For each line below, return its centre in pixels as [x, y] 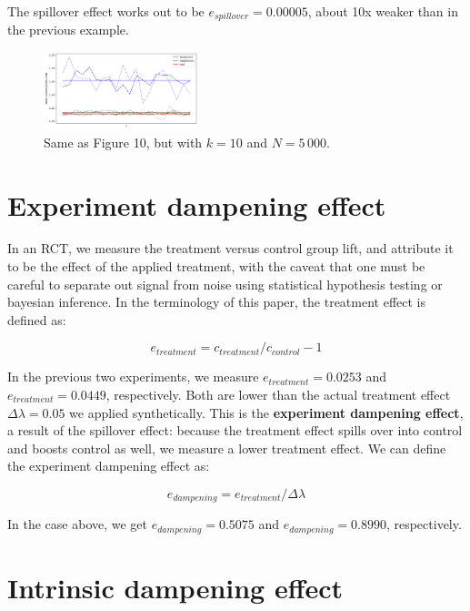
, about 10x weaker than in [383, 11]
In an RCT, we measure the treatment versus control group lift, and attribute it [230, 248]
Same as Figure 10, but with [123, 142]
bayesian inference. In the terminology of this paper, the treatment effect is [217, 302]
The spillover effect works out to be [106, 11]
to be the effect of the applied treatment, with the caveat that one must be [216, 266]
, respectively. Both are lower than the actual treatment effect [278, 395]
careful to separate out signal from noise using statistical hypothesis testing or [225, 284]
